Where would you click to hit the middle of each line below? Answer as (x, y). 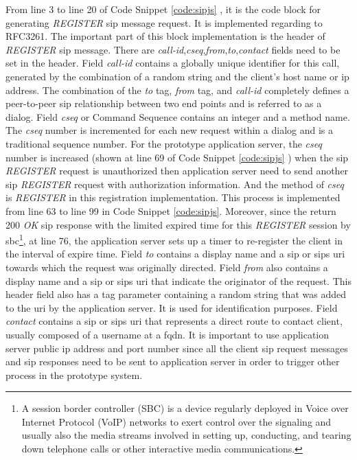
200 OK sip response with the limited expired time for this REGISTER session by (178, 224)
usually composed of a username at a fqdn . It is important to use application (168, 334)
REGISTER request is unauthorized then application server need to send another (177, 171)
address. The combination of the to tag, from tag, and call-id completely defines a (177, 90)
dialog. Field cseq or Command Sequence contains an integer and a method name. (178, 116)
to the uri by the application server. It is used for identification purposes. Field (172, 307)
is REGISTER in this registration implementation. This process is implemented (173, 197)
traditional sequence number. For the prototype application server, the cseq (164, 143)
